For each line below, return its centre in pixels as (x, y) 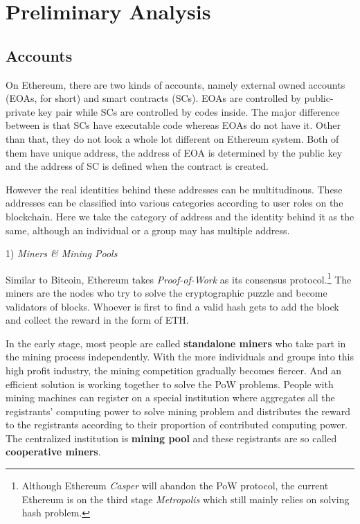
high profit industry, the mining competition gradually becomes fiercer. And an (173, 370)
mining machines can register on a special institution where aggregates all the (170, 398)
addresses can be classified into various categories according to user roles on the (174, 203)
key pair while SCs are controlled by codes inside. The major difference (189, 111)
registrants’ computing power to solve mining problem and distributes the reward (178, 411)
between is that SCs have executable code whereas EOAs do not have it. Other (173, 125)
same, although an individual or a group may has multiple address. (148, 230)
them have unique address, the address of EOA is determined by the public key (174, 152)
